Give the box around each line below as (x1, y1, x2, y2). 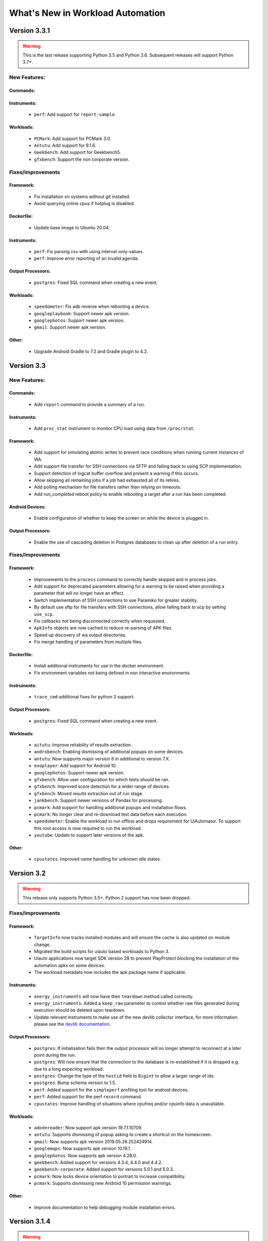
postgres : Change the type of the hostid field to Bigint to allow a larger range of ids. (34, 1073, 215, 1079)
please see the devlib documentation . (34, 1021, 111, 1027)
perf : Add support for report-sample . (34, 112, 116, 118)
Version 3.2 (9, 869, 46, 878)
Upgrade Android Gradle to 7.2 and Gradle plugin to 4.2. (34, 348, 148, 354)
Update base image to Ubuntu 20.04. (34, 224, 110, 230)
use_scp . (34, 611, 54, 617)
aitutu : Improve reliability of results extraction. (34, 742, 133, 748)
